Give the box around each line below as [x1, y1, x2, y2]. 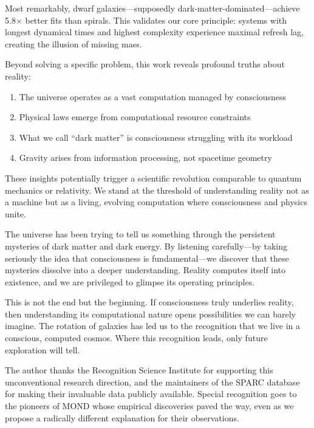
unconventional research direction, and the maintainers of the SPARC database [5, 375, 300, 388]
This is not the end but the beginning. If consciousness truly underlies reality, [5, 296, 294, 308]
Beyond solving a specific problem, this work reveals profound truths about [5, 58, 285, 70]
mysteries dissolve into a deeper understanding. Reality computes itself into [5, 263, 286, 276]
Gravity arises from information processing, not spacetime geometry [19, 151, 272, 164]
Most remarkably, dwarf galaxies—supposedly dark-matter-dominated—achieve [5, 2, 300, 14]
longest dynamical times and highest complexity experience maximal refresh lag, [5, 25, 304, 38]
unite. [5, 207, 27, 220]
